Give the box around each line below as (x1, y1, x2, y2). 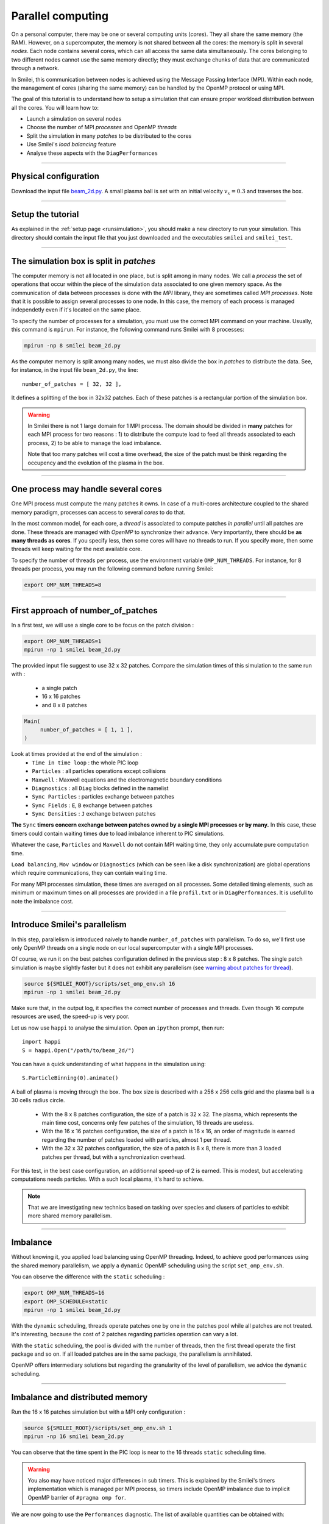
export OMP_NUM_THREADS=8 (24, 582, 102, 588)
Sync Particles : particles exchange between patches (32, 793, 175, 800)
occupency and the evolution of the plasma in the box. (27, 459, 164, 466)
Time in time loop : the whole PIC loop (32, 759, 139, 766)
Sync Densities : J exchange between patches (32, 810, 156, 817)
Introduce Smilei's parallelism (11, 919, 127, 930)
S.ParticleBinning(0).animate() (22, 1075, 119, 1081)
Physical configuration (11, 171, 100, 182)
